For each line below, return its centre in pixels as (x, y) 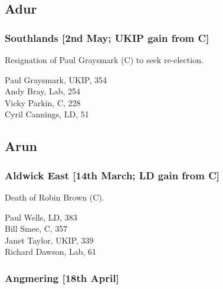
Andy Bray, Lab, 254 (43, 91)
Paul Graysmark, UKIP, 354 (56, 79)
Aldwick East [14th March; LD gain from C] (112, 175)
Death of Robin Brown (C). (55, 197)
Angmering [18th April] (62, 277)
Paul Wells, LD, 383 (41, 217)
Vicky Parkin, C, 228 (43, 102)
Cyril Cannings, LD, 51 (47, 114)
